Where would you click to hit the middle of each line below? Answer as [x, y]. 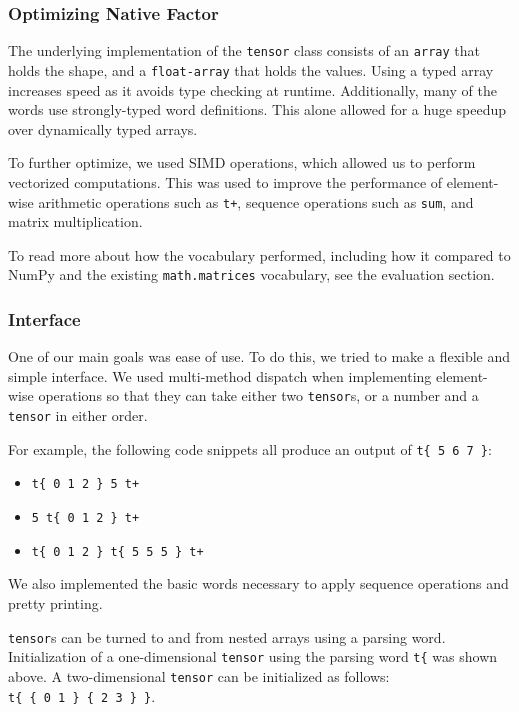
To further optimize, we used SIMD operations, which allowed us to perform [242, 162]
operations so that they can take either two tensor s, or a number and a [258, 395]
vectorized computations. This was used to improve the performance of [225, 181]
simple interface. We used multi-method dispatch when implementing [220, 375]
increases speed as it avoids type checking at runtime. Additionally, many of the [252, 89]
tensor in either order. [78, 415]
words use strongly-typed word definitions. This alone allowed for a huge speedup [257, 109]
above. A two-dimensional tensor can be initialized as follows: [199, 675]
